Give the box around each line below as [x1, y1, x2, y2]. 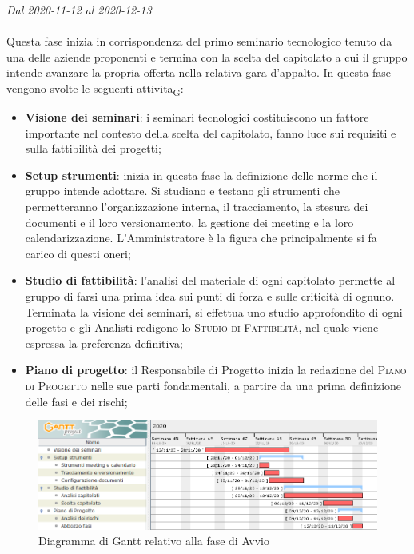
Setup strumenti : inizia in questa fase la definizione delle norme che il [25, 166, 378, 183]
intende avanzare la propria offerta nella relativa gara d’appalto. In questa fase [6, 64, 392, 81]
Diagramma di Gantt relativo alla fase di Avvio [38, 532, 270, 549]
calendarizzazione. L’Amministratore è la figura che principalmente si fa [25, 229, 377, 246]
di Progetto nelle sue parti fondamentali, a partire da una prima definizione [25, 377, 402, 393]
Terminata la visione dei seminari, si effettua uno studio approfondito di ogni [25, 303, 403, 320]
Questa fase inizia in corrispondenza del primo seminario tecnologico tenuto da [6, 33, 392, 50]
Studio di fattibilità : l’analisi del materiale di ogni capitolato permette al [25, 272, 396, 289]
